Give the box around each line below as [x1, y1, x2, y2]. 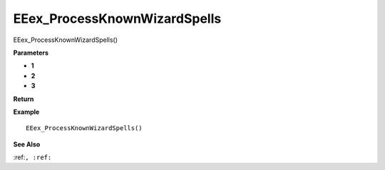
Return [13, 95, 34, 103]
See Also [13, 139, 41, 149]
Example [13, 107, 40, 116]
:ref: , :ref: [13, 153, 52, 161]
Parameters [13, 48, 49, 57]
